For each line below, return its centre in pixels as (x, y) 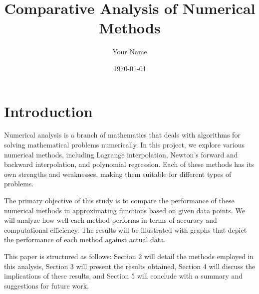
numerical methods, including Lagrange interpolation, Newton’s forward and (121, 154)
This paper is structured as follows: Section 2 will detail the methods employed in (129, 256)
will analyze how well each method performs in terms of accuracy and (111, 220)
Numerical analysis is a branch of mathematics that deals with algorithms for (122, 135)
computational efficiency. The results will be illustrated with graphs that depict (126, 229)
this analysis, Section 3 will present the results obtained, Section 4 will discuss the (130, 266)
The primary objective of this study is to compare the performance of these (119, 200)
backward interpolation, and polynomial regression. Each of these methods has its (129, 164)
